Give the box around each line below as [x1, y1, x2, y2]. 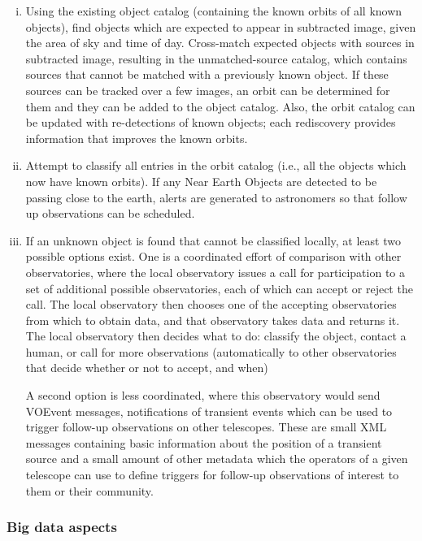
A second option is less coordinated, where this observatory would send [25, 387, 381, 404]
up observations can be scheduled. [25, 205, 195, 222]
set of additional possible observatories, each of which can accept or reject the [25, 279, 413, 296]
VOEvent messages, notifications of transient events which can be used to [25, 402, 393, 419]
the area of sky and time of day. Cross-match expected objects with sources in [25, 34, 415, 51]
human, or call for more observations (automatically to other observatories [25, 343, 397, 360]
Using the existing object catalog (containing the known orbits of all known [25, 2, 402, 19]
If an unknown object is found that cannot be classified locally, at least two [25, 232, 401, 249]
